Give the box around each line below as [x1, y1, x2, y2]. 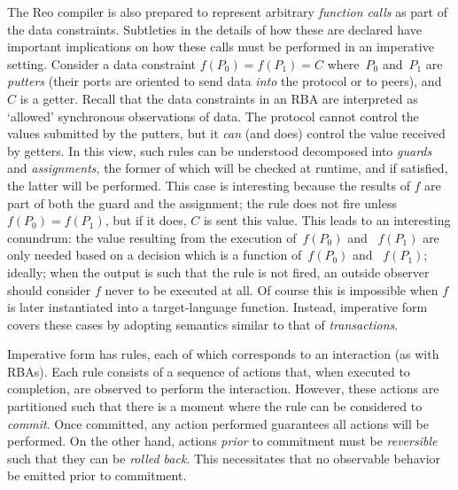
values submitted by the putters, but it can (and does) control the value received [7, 124, 446, 143]
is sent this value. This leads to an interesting [203, 211, 451, 229]
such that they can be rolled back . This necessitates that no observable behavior [7, 448, 441, 467]
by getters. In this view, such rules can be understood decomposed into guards [7, 141, 432, 159]
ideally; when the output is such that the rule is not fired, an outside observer [7, 262, 430, 281]
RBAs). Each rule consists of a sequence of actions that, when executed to [7, 362, 410, 380]
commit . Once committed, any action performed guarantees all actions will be [7, 414, 429, 432]
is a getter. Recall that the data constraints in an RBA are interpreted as [19, 89, 418, 107]
